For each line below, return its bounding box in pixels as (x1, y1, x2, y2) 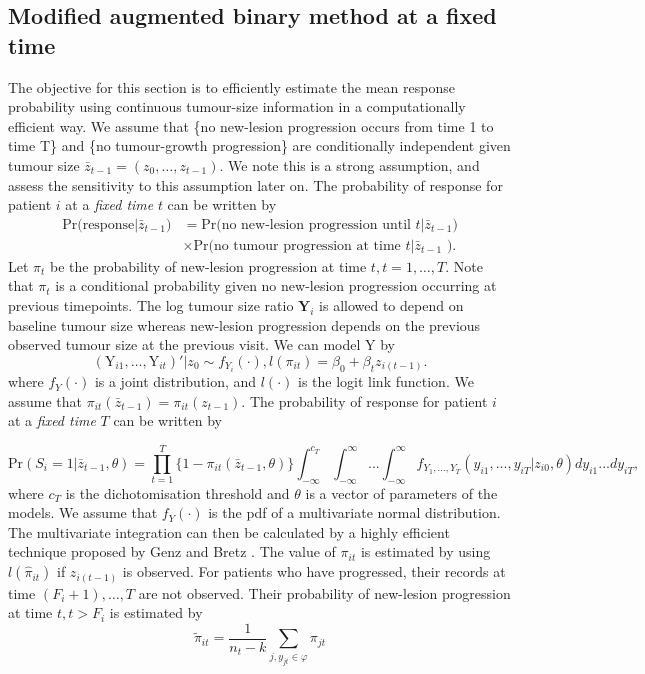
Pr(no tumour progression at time (193, 238, 401, 253)
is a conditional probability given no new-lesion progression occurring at (55, 275, 497, 296)
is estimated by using (360, 541, 491, 562)
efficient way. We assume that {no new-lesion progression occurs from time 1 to (8, 115, 494, 136)
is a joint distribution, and (94, 371, 257, 392)
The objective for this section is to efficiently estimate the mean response (8, 76, 455, 97)
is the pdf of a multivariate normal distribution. (208, 502, 501, 523)
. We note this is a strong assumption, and (219, 154, 480, 175)
